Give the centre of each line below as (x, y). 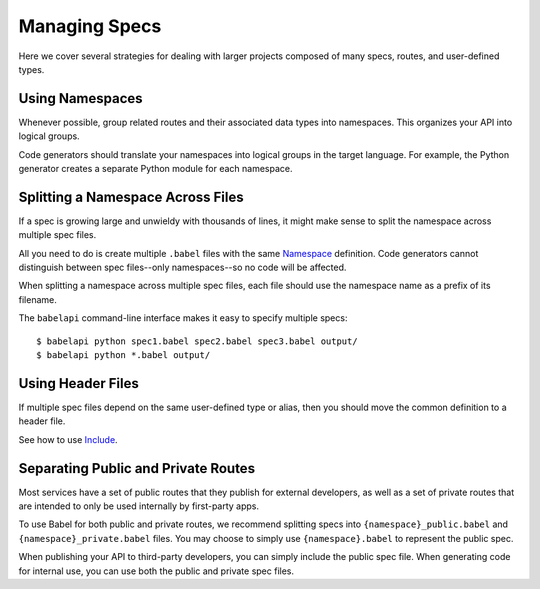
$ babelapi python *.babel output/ (123, 355)
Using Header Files (78, 383)
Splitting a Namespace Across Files (131, 196)
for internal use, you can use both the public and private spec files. (156, 571)
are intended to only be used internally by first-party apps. (139, 506)
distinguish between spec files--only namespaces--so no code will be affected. (182, 267)
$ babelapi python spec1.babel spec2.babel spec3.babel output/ (197, 341)
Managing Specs (90, 26)
